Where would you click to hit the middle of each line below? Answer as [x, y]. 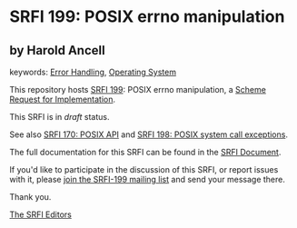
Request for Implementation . [63, 99]
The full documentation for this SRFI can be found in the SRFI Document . [145, 152]
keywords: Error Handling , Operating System [93, 72]
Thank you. [30, 197]
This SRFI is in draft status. [59, 117]
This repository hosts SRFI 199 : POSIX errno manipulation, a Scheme [138, 89]
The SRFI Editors [41, 214]
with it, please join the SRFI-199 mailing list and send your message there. [148, 179]
